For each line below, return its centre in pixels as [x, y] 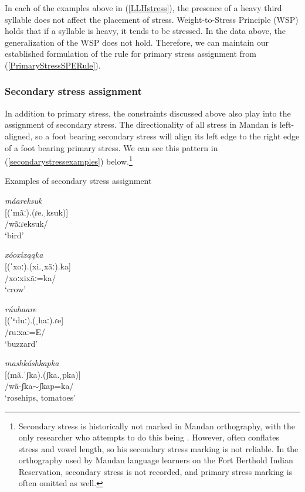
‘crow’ [16, 289]
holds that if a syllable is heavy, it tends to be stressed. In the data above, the [145, 31]
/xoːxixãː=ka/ [30, 277]
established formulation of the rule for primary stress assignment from [131, 54]
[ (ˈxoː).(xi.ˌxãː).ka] [38, 266]
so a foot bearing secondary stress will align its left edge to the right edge [167, 136]
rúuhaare [21, 308]
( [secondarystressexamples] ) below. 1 [69, 160]
